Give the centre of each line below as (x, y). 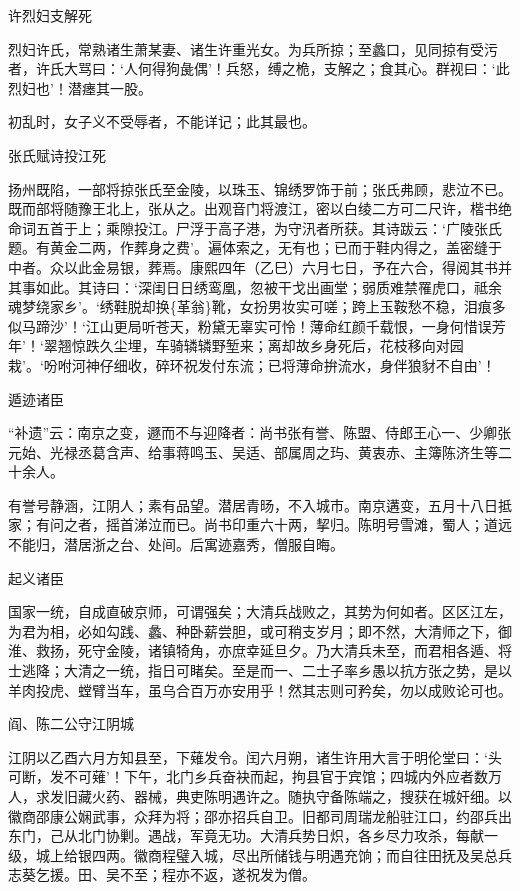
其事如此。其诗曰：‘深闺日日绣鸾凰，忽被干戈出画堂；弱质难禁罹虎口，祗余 (255, 286)
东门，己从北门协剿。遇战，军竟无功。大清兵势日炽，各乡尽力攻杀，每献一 (253, 835)
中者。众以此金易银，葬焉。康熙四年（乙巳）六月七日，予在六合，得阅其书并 (260, 266)
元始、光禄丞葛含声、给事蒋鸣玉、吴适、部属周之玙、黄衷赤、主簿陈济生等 (253, 451)
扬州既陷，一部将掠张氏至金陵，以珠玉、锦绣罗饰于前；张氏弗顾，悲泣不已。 (260, 188)
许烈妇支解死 (50, 15)
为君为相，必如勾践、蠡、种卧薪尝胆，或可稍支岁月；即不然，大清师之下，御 (260, 630)
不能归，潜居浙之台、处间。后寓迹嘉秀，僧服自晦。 (176, 544)
